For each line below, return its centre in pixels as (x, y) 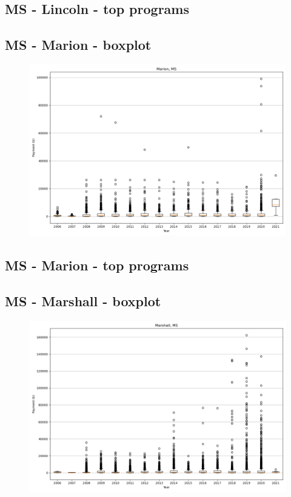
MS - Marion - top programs (97, 265)
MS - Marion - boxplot (78, 45)
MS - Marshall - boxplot (83, 301)
